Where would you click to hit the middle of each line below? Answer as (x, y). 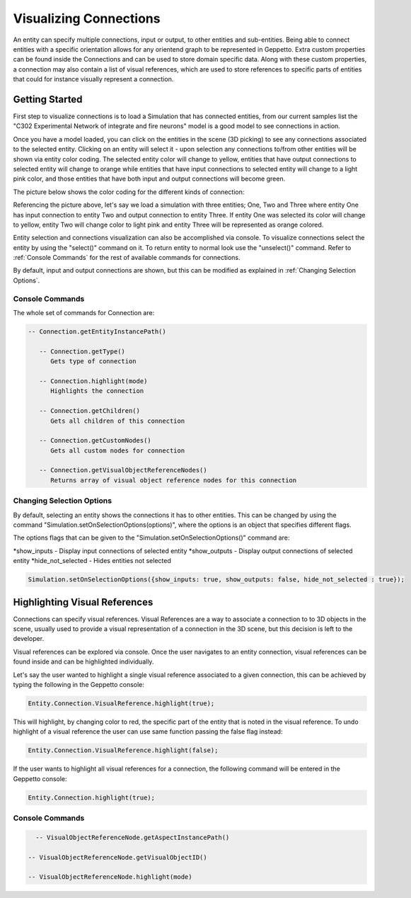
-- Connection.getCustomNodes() (95, 441)
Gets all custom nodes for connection (118, 450)
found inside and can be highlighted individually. (83, 661)
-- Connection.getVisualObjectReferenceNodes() (123, 470)
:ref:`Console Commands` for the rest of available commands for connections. (127, 258)
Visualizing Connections (87, 18)
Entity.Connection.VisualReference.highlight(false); (123, 750)
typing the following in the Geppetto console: (79, 684)
